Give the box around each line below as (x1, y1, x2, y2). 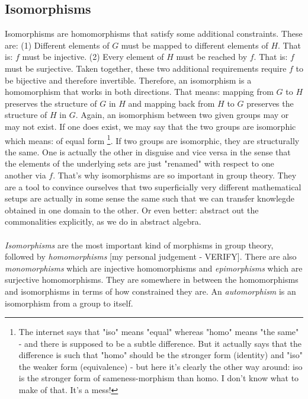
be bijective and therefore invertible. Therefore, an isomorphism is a (5, 74, 252, 86)
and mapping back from (128, 97, 215, 109)
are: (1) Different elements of (5, 39, 110, 51)
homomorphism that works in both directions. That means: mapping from (5, 85, 274, 98)
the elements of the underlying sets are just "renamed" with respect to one (5, 157, 274, 170)
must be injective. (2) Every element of (22, 50, 164, 63)
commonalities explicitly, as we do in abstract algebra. (5, 215, 201, 228)
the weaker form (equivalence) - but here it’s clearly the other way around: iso (18, 360, 303, 372)
